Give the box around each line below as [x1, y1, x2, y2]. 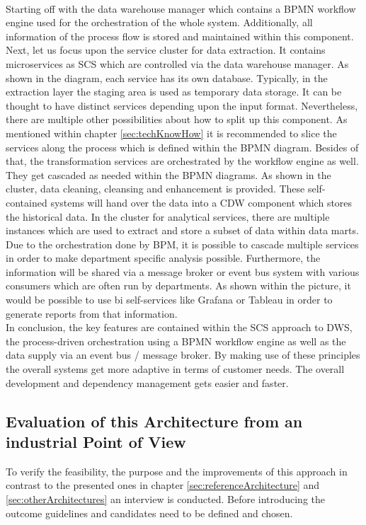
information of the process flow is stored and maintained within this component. [6, 28, 354, 43]
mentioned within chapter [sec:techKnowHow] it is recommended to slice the [6, 125, 337, 140]
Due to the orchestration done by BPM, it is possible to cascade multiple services [6, 236, 359, 251]
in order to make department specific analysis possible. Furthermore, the [6, 250, 321, 265]
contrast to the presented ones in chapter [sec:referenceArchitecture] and [6, 478, 320, 492]
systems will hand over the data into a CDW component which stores [50, 195, 353, 209]
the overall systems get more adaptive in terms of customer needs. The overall [6, 362, 345, 376]
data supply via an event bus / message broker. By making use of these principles [6, 347, 360, 362]
